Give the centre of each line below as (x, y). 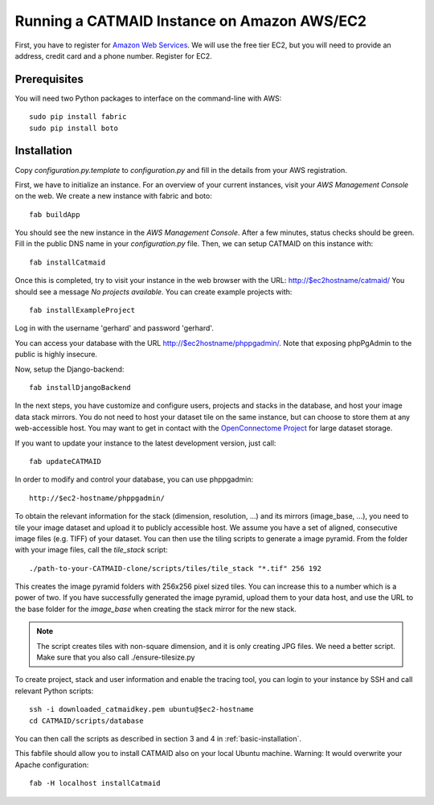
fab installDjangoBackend (80, 387)
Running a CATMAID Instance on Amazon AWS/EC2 (191, 21)
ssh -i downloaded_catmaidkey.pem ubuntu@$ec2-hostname (141, 709)
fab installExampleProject (82, 310)
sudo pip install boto (74, 128)
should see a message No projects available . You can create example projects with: (154, 292)
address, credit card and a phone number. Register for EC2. (113, 55)
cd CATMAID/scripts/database (86, 721)
